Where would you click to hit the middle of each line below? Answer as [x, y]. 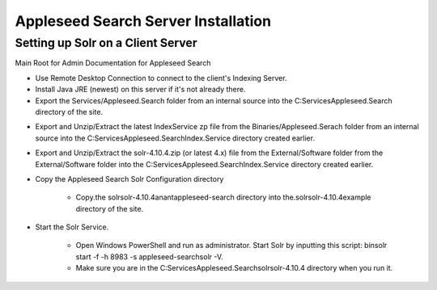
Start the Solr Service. [72, 227]
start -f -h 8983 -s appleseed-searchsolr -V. [150, 256]
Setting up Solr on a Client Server [106, 43]
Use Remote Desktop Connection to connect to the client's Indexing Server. [161, 78]
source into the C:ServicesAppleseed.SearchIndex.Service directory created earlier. [175, 138]
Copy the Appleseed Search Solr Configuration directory [129, 179]
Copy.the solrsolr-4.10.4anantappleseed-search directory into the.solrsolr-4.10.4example [223, 197]
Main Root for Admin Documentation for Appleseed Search [113, 63]
